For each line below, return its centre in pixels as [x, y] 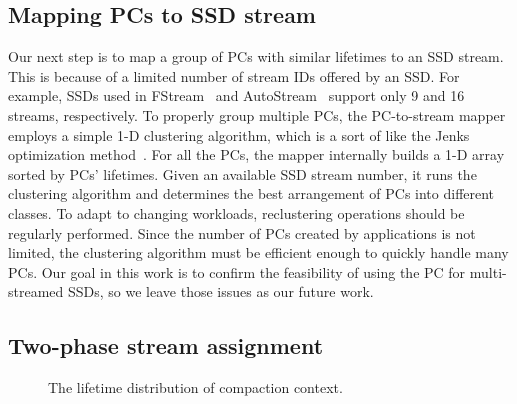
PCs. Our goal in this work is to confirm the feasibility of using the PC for [237, 271]
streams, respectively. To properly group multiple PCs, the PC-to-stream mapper [257, 114]
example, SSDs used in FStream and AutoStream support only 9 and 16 [236, 95]
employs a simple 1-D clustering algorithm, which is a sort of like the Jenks [239, 134]
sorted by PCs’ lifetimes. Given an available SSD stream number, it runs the [242, 173]
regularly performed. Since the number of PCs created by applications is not [242, 232]
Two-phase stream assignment [166, 345]
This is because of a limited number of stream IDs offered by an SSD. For [234, 75]
